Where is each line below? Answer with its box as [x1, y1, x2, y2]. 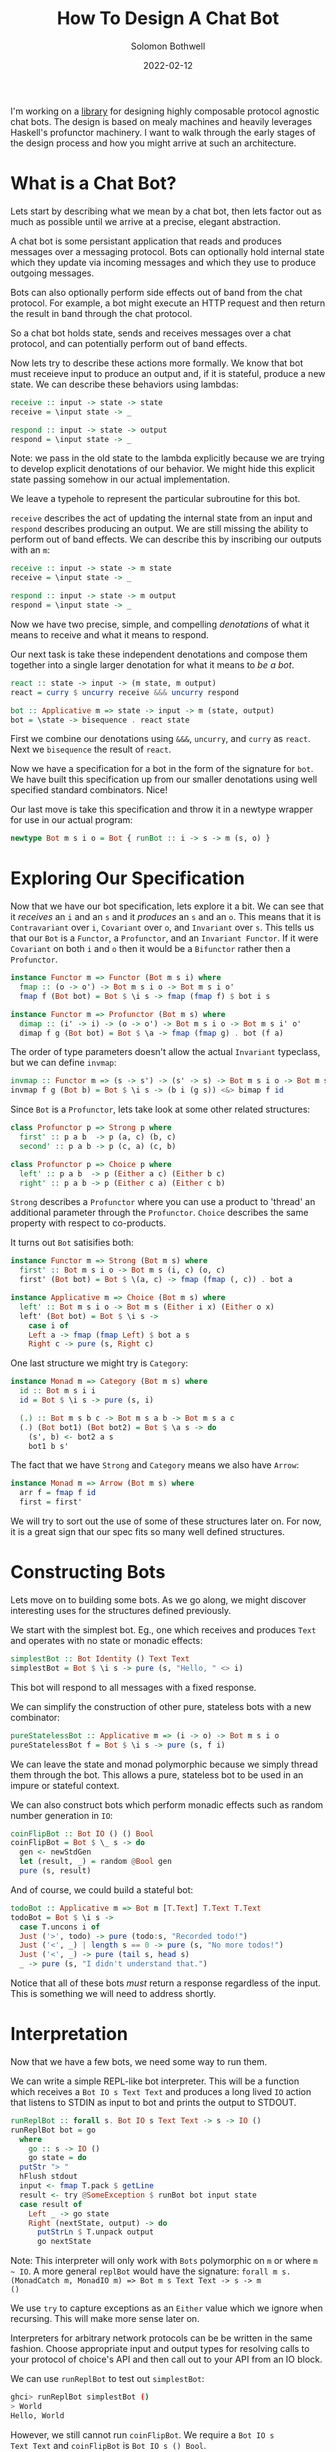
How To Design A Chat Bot [56, 7, 280, 30]
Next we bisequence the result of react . [10, 743, 172, 756]
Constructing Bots [10, 1561, 166, 1584]
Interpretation [10, 2023, 128, 2046]
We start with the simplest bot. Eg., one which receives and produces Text [10, 1624, 317, 1636]
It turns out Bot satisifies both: [10, 1237, 134, 1249]
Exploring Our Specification [10, 867, 245, 890]
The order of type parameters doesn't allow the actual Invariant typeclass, [10, 1046, 321, 1058]
